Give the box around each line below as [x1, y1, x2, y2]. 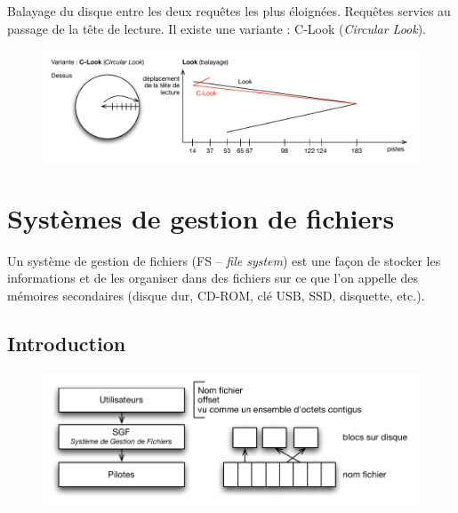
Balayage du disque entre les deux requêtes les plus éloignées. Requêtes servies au [7, 2, 451, 20]
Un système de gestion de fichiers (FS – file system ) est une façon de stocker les [7, 251, 441, 269]
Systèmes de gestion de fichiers [7, 199, 395, 236]
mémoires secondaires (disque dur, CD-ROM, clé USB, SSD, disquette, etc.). [7, 285, 425, 304]
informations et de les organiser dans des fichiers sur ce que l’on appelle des [7, 269, 418, 287]
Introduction [7, 329, 126, 357]
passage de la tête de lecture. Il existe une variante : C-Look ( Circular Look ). [7, 19, 427, 37]
